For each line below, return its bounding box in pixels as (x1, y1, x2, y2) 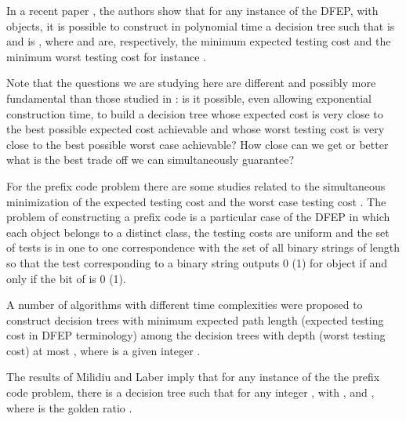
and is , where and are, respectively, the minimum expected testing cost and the (6, 33, 391, 49)
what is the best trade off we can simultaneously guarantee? (6, 151, 295, 168)
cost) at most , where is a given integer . (6, 342, 201, 358)
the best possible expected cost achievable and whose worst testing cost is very (6, 121, 385, 137)
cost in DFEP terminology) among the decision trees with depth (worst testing (6, 327, 386, 343)
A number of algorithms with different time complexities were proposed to (6, 296, 363, 313)
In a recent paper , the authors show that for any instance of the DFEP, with (6, 2, 379, 18)
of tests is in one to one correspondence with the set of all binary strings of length (6, 239, 400, 256)
